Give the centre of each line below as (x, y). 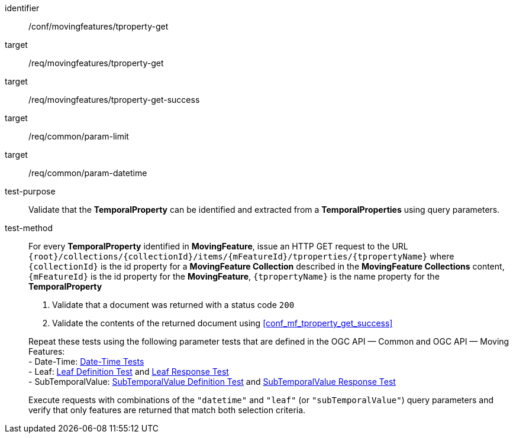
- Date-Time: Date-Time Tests (86, 361)
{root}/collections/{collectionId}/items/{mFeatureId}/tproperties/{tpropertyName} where (241, 256)
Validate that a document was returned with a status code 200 (173, 305)
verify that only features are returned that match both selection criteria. (167, 410)
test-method (29, 228)
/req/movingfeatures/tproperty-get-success (114, 100)
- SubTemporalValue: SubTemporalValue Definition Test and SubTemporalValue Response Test (212, 382)
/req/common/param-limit (79, 136)
